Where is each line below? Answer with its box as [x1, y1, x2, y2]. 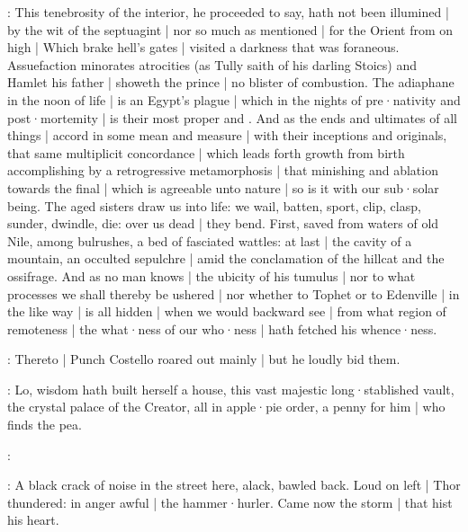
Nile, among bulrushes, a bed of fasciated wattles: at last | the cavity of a [7, 231, 412, 250]
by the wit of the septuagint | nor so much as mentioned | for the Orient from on [7, 20, 454, 39]
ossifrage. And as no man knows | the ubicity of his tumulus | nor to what [7, 266, 416, 285]
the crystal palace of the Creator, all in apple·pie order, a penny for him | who [7, 397, 445, 416]
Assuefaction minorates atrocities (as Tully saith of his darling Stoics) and [7, 55, 417, 74]
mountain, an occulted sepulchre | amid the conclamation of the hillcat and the [7, 249, 445, 268]
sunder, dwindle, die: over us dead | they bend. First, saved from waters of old [7, 214, 439, 233]
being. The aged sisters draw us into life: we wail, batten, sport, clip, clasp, [7, 196, 421, 215]
